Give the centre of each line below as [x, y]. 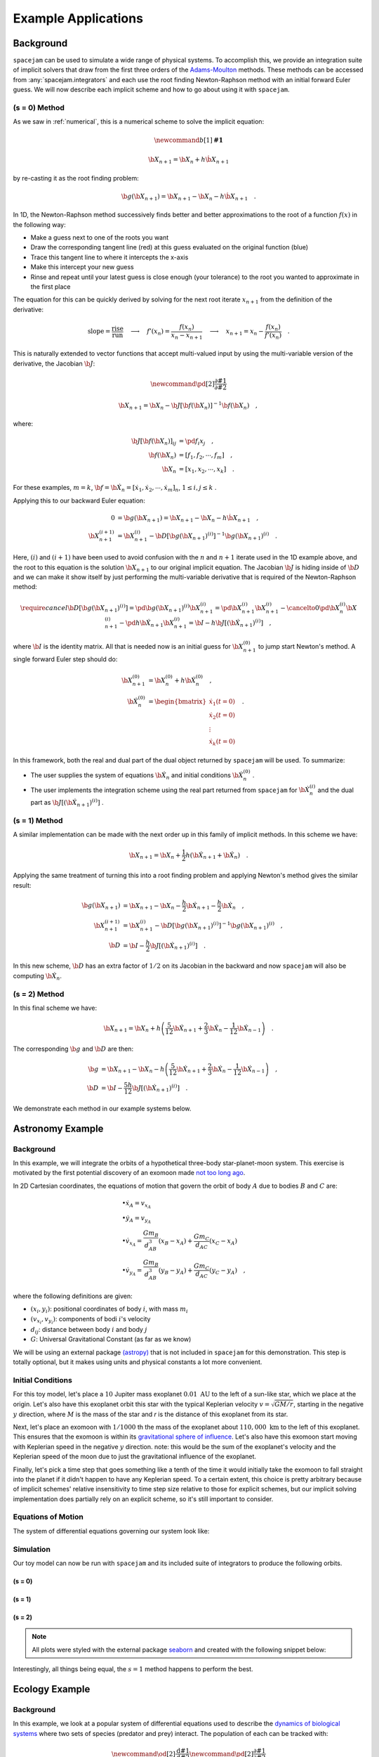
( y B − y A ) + [175, 1271]
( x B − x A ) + [175, 1242]
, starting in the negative [329, 1404]
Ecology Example [52, 1689]
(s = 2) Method [39, 994]
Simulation [32, 1549]
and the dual [336, 790]
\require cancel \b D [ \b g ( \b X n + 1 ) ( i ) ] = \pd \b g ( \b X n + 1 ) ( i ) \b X [110, 609]
